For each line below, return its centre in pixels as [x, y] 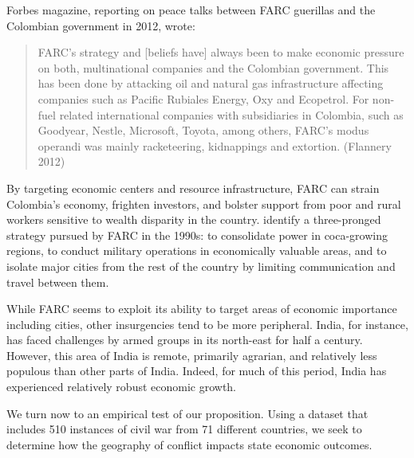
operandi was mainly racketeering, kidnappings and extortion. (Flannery [215, 145]
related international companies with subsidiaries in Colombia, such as [231, 114]
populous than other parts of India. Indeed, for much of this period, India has [197, 371]
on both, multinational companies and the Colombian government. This [213, 67]
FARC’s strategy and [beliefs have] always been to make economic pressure [221, 52]
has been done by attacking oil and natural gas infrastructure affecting [211, 83]
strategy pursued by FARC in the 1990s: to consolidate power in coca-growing [197, 235]
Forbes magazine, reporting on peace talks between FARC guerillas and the [191, 10]
